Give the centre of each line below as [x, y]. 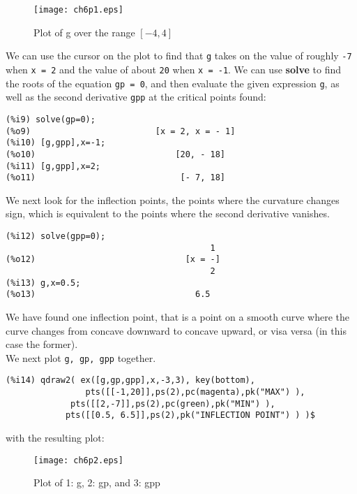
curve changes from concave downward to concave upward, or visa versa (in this [176, 330]
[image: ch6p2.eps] [78, 460]
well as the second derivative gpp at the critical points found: [136, 97]
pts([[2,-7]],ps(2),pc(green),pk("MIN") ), [173, 404]
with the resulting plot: [55, 437]
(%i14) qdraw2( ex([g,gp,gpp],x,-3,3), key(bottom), [130, 380]
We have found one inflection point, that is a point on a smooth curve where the [177, 316]
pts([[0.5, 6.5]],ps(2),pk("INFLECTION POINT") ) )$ [190, 415]
